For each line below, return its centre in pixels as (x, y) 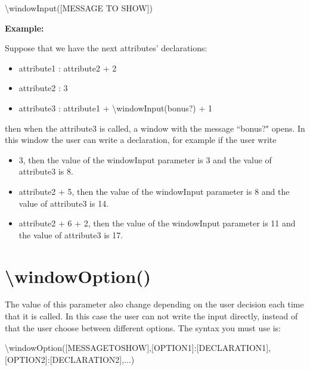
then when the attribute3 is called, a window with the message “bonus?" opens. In (155, 128)
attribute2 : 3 (43, 88)
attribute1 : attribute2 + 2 (68, 68)
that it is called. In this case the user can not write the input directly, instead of (151, 316)
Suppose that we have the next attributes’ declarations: (106, 48)
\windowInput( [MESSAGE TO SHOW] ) (79, 8)
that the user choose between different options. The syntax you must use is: (143, 327)
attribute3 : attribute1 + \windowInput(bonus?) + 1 (115, 108)
